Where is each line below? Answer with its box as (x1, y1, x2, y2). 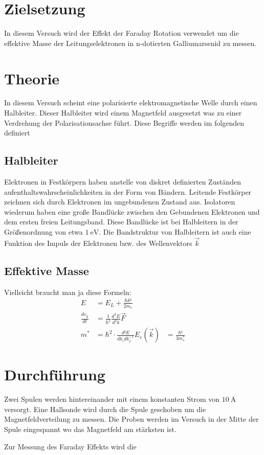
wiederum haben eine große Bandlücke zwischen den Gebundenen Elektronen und (4, 206, 260, 217)
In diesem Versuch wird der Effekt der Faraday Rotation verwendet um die (4, 28, 239, 38)
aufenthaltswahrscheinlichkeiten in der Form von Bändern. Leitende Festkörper (4, 186, 252, 197)
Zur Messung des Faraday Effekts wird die (4, 441, 137, 451)
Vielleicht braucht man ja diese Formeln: (4, 286, 131, 297)
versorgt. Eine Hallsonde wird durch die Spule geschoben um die (4, 403, 206, 414)
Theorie (4, 67, 60, 88)
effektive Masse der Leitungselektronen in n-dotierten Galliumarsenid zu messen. (4, 37, 257, 48)
